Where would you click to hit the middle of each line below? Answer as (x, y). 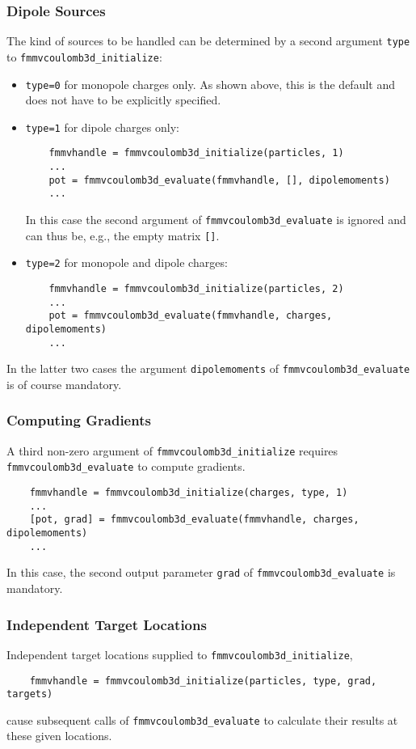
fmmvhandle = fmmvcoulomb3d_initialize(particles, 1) (196, 153)
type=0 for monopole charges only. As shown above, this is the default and (210, 84)
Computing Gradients (79, 420)
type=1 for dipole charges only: (102, 127)
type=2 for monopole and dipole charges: (126, 262)
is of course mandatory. (64, 384)
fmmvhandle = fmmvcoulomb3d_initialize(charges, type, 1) (189, 493)
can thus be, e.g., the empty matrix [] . (122, 235)
